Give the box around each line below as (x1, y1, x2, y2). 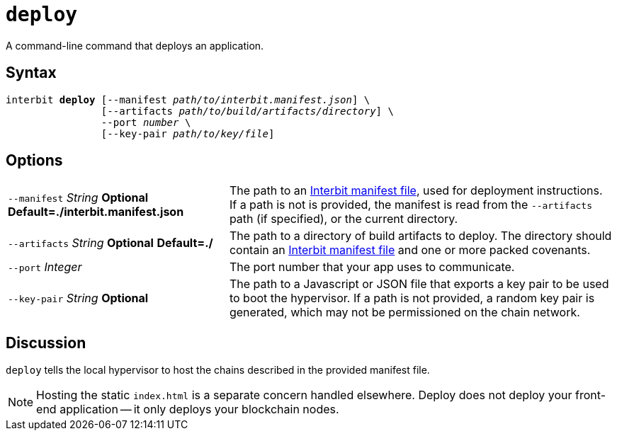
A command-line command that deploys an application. (6, 39, 264, 52)
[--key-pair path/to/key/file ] (101, 127, 275, 139)
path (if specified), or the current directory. (229, 212, 458, 226)
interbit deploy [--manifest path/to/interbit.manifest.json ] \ (6, 93, 370, 105)
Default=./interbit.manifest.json (8, 205, 184, 219)
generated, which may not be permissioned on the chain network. (229, 305, 580, 320)
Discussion (6, 333, 86, 352)
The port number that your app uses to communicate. (229, 260, 515, 275)
